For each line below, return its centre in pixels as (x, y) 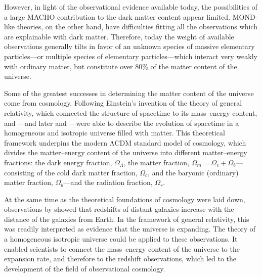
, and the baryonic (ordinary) (193, 172)
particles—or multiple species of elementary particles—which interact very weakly (131, 56)
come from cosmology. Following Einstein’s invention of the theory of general (123, 103)
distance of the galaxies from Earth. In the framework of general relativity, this (127, 219)
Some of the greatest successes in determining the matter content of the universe (129, 93)
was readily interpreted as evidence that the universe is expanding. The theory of (130, 229)
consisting (19, 172)
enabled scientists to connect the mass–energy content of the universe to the (122, 248)
